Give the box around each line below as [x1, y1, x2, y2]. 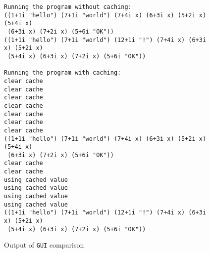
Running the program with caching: [4, 69, 121, 77]
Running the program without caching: [4, 3, 132, 10]
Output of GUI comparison [4, 240, 84, 250]
